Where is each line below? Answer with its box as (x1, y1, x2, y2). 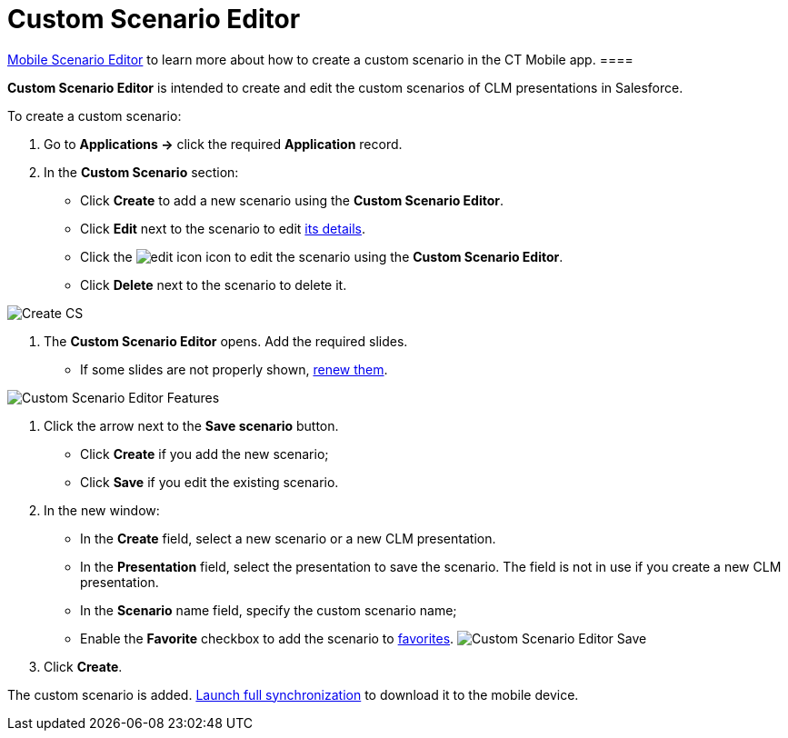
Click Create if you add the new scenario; (80, 445, 329, 462)
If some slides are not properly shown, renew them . (80, 361, 388, 377)
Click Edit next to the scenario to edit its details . (80, 220, 365, 236)
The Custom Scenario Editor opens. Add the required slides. (44, 333, 408, 349)
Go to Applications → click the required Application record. (44, 135, 403, 152)
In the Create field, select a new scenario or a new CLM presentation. (80, 530, 496, 546)
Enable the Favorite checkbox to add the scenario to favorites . (80, 630, 454, 646)
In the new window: (44, 502, 160, 518)
